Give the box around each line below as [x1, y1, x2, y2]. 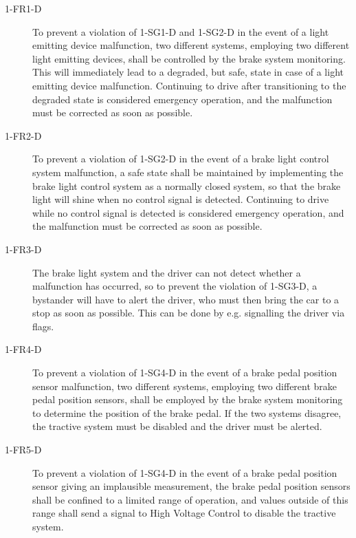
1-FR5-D [5, 442, 42, 457]
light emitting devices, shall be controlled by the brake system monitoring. [32, 51, 346, 65]
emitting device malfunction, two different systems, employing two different [32, 38, 350, 52]
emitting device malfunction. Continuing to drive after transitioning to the [32, 78, 346, 92]
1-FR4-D [5, 342, 42, 356]
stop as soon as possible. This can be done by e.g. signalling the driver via [32, 305, 345, 320]
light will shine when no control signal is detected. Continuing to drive [32, 192, 329, 206]
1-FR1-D [5, 1, 42, 15]
